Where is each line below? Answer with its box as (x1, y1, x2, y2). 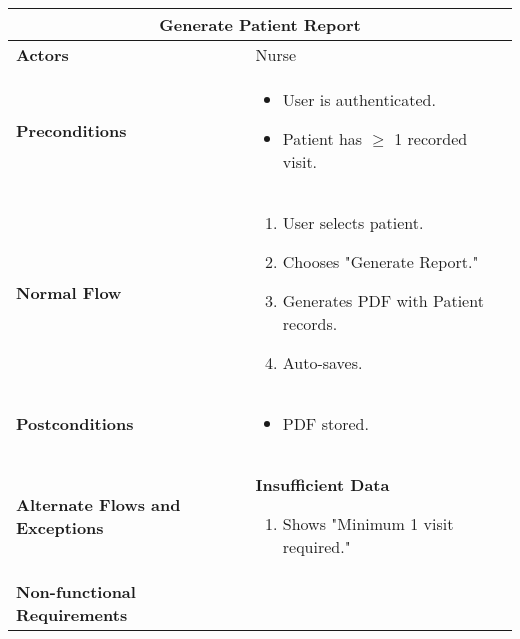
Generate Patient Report (159, 13, 361, 36)
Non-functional (16, 580, 136, 603)
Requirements (16, 603, 128, 626)
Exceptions (16, 515, 104, 539)
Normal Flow (16, 281, 122, 304)
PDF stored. (282, 412, 369, 435)
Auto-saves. (282, 351, 363, 374)
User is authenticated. (282, 88, 436, 111)
